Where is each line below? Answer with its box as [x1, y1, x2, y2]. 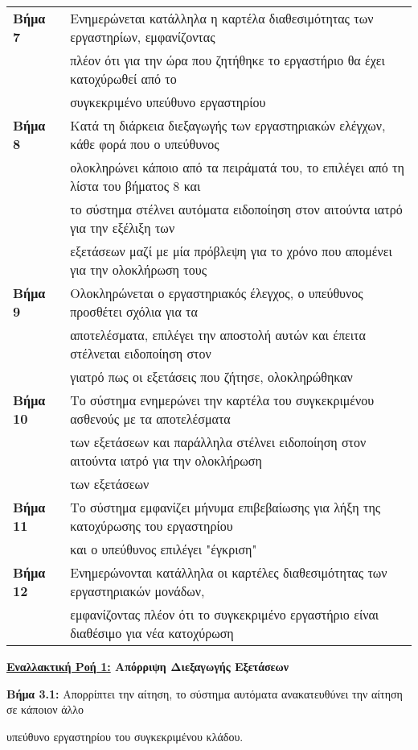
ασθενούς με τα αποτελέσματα [70, 409, 231, 428]
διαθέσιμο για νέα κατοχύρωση [70, 624, 234, 642]
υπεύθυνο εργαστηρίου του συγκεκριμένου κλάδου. [6, 727, 244, 744]
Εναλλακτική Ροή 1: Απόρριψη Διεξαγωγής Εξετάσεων [6, 658, 289, 674]
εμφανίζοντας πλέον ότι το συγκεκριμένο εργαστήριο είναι [70, 605, 379, 624]
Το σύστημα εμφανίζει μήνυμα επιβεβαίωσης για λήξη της [70, 498, 381, 516]
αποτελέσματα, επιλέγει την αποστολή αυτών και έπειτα [70, 325, 366, 344]
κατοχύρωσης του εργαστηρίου [70, 516, 233, 535]
